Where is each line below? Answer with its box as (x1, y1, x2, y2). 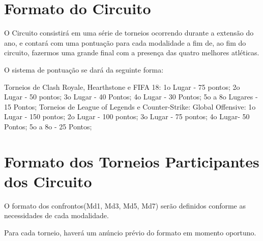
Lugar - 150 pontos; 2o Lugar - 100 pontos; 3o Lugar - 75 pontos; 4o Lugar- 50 (4, 111, 250, 122)
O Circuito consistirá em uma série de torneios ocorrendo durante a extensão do (4, 27, 254, 38)
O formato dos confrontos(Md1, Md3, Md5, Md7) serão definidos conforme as (4, 200, 246, 211)
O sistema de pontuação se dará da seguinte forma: (4, 64, 164, 75)
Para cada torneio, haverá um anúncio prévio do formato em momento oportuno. (4, 227, 256, 237)
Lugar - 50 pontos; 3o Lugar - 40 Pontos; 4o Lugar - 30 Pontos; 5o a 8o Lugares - (4, 91, 258, 102)
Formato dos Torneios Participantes (4, 151, 259, 171)
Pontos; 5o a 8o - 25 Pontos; (4, 121, 92, 131)
